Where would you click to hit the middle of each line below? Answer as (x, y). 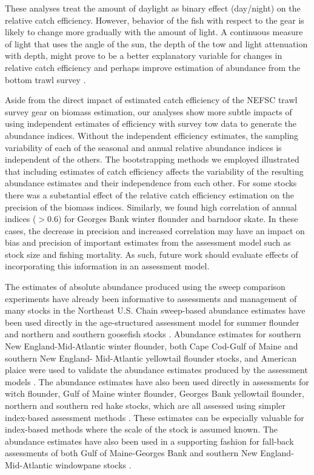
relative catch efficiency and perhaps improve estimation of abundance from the (153, 67)
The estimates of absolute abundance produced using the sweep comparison (145, 287)
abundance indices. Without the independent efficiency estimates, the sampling (152, 135)
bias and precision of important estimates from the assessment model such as (148, 242)
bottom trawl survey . (45, 79)
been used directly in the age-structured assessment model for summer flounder (152, 322)
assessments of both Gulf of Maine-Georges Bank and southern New (131, 453)
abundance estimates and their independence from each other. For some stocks (151, 183)
